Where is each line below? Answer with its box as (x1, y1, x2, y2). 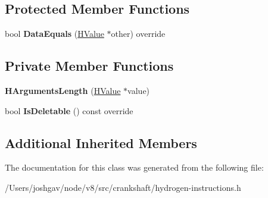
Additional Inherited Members (5, 133, 197, 152)
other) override (111, 27, 166, 40)
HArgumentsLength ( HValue (5, 84, 121, 96)
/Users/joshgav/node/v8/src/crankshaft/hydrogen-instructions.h (5, 181, 241, 193)
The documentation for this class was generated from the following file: (5, 161, 264, 174)
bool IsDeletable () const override (5, 104, 133, 117)
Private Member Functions (5, 56, 174, 75)
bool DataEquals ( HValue (5, 27, 104, 40)
